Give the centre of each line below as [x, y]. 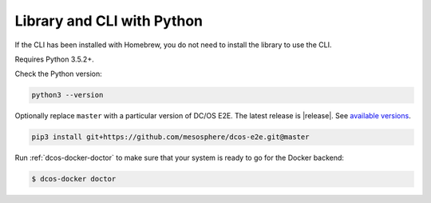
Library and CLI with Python [109, 21]
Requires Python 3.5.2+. [55, 59]
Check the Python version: [59, 74]
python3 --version [67, 95]
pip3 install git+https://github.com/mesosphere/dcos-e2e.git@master [170, 137]
